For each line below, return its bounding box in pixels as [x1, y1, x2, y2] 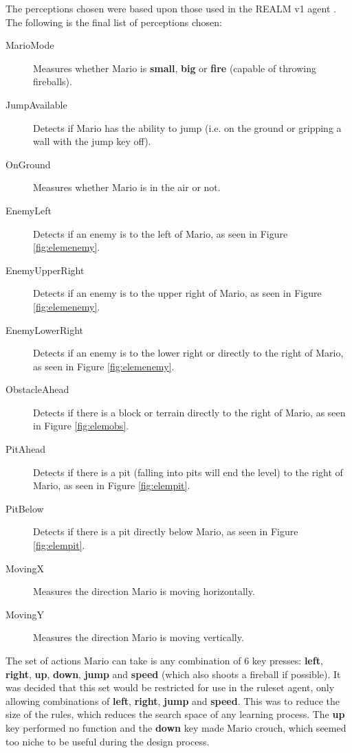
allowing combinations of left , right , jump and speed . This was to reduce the [5, 693, 340, 708]
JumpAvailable [5, 97, 67, 111]
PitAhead [5, 442, 46, 456]
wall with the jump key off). [33, 134, 151, 148]
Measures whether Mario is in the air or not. [33, 180, 221, 194]
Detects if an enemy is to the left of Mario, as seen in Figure [33, 226, 288, 240]
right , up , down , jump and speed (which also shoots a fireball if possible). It [5, 666, 341, 681]
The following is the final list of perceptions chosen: [5, 14, 222, 29]
